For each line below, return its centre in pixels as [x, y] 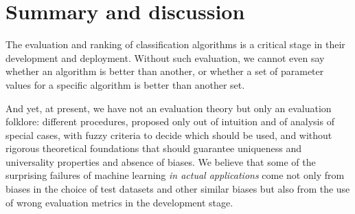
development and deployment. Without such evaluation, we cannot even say [165, 57]
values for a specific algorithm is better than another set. [125, 84]
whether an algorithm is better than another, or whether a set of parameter [165, 71]
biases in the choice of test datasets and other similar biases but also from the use [178, 189]
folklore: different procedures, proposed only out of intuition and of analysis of [170, 121]
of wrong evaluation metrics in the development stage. [119, 202]
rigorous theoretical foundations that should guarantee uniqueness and [154, 148]
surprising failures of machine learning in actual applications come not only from [175, 175]
